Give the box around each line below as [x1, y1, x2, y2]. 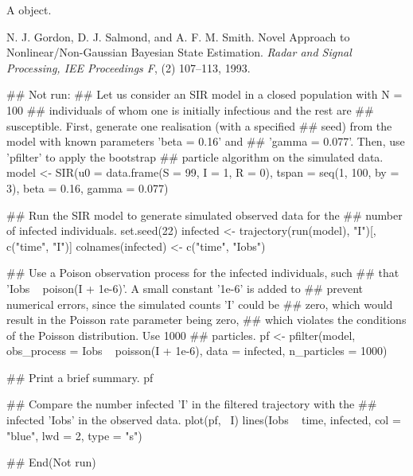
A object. [6, 2, 52, 18]
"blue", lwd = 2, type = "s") [6, 427, 142, 443]
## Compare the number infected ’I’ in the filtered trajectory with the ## [6, 396, 377, 412]
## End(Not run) [6, 454, 96, 470]
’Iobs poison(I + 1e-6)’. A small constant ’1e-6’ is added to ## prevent [6, 279, 363, 296]
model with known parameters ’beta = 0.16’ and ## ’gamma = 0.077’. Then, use [6, 133, 405, 150]
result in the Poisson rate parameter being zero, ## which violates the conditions [6, 311, 407, 328]
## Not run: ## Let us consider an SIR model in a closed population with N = [6, 86, 403, 103]
